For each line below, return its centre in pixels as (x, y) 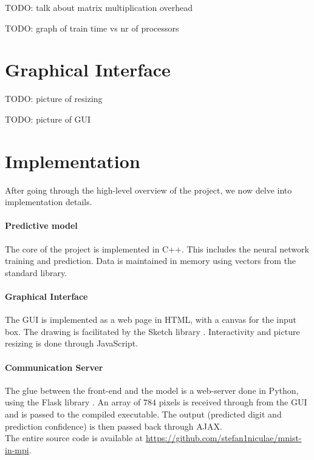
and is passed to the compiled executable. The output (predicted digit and (143, 414)
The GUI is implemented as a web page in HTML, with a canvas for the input (151, 320)
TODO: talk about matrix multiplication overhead (99, 7)
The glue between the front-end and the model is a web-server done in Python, (152, 390)
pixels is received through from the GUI (233, 402)
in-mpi (17, 449)
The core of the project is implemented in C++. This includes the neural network (157, 249)
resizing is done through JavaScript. (72, 343)
